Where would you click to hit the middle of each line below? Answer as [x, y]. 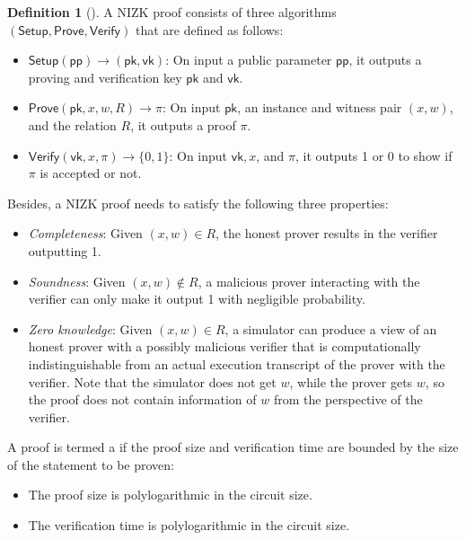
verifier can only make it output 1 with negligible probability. [197, 299]
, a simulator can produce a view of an [331, 328]
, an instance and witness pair [320, 107]
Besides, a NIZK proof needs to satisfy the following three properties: [198, 203]
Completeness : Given [85, 233]
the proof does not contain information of [142, 399]
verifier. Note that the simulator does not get [152, 381]
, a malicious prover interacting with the [309, 281]
